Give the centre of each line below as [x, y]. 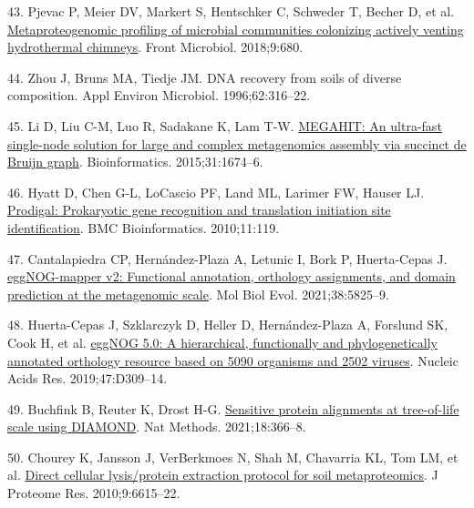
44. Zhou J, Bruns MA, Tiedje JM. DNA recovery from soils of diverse [205, 77]
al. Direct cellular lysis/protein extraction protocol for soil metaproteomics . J [223, 475]
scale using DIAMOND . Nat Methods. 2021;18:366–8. [157, 427]
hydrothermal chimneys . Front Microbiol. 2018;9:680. [155, 47]
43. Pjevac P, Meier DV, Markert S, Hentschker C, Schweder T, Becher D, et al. [231, 11]
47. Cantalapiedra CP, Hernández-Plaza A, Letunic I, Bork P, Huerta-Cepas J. [227, 258]
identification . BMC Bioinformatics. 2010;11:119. [144, 227]
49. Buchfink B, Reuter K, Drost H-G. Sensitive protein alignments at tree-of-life [233, 408]
